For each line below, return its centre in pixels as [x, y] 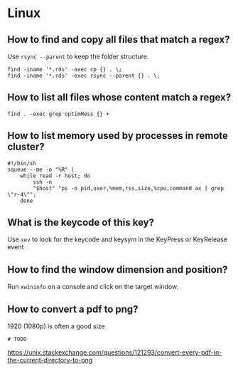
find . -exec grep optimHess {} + [59, 114]
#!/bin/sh [22, 163]
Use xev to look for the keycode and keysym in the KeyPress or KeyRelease [117, 239]
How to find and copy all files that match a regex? [119, 40]
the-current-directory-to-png [50, 360]
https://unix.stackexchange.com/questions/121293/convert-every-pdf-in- [115, 352]
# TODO [17, 340]
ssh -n [43, 182]
